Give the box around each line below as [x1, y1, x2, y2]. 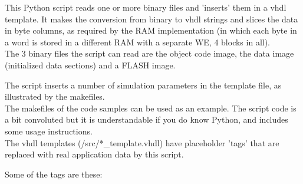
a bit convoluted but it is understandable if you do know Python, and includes [5, 113, 288, 126]
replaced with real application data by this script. [5, 148, 184, 160]
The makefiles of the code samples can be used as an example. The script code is [5, 101, 297, 114]
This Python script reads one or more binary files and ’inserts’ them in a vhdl [5, 1, 286, 13]
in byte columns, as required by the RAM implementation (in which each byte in [5, 24, 297, 37]
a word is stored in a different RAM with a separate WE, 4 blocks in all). [5, 35, 271, 48]
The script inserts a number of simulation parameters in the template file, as [5, 78, 282, 91]
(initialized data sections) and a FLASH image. [5, 58, 176, 71]
